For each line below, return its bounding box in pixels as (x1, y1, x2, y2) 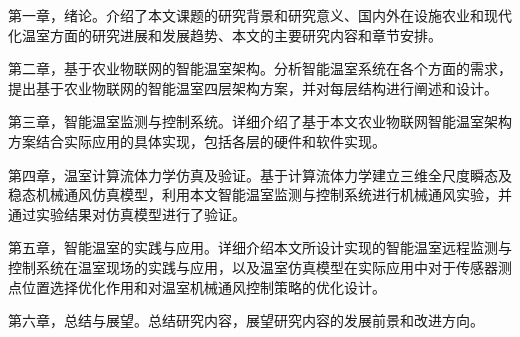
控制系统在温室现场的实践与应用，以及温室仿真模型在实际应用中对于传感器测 (8, 256, 512, 277)
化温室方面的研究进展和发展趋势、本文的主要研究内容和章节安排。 (8, 24, 442, 45)
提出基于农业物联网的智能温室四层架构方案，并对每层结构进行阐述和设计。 (8, 77, 498, 98)
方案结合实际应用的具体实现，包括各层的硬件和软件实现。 (8, 130, 386, 151)
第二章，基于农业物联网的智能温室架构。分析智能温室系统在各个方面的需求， (8, 58, 512, 79)
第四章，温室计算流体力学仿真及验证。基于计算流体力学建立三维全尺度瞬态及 (8, 164, 512, 185)
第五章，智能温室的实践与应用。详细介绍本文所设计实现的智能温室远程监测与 (8, 237, 512, 258)
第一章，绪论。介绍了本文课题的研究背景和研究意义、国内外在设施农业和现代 (8, 5, 512, 25)
